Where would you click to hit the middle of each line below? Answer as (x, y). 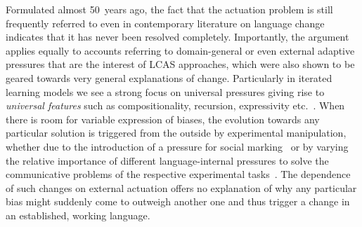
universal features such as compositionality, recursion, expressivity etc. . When (175, 105)
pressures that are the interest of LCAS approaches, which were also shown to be (180, 64)
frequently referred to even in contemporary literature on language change (165, 23)
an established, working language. (78, 215)
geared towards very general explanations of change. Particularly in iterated (169, 77)
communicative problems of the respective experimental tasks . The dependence (178, 174)
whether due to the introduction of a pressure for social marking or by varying (177, 146)
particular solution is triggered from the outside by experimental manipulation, (176, 133)
